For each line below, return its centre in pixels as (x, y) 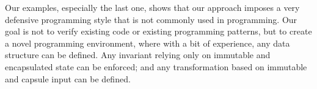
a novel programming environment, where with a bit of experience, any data (148, 43)
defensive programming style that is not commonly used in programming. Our (151, 19)
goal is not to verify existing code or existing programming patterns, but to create (158, 31)
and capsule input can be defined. (68, 78)
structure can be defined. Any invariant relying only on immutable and (138, 55)
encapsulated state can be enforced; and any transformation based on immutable (156, 66)
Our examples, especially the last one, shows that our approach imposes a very (152, 7)
